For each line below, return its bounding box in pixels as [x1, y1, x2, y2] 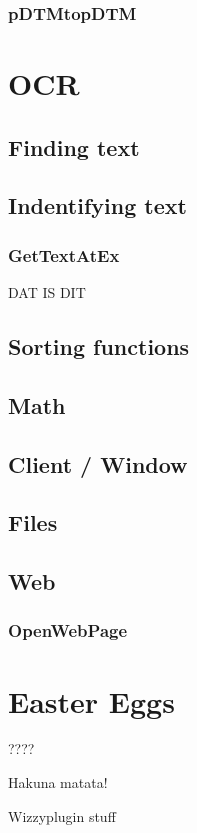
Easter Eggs [8, 680, 175, 721]
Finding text [8, 131, 140, 162]
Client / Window [8, 448, 188, 479]
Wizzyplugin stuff [8, 805, 116, 826]
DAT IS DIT [8, 282, 86, 302]
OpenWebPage [8, 618, 128, 643]
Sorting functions [8, 330, 190, 361]
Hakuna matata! [8, 772, 108, 793]
